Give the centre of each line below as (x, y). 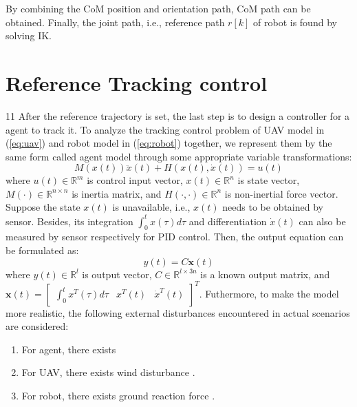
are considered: (37, 326)
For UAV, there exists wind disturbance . (108, 372)
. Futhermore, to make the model (269, 293)
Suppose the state (43, 207)
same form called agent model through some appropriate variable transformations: (179, 156)
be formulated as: (42, 250)
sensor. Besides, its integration (69, 221)
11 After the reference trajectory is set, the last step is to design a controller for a (178, 115)
